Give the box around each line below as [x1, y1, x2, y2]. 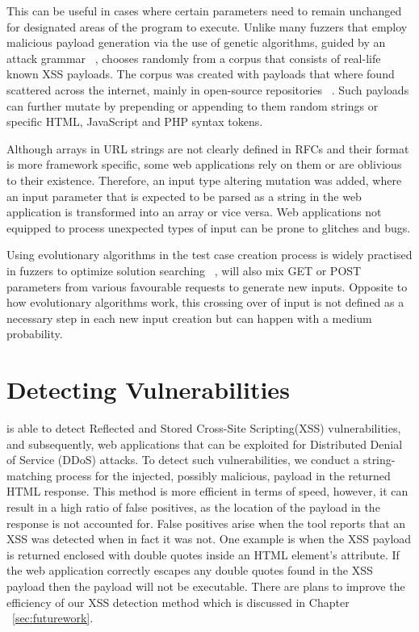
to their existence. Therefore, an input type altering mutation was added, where [6, 171, 402, 188]
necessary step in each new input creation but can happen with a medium [6, 309, 372, 326]
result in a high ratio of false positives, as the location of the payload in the [6, 498, 380, 515]
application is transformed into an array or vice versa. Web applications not [6, 203, 382, 220]
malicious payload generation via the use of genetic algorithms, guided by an [6, 34, 386, 51]
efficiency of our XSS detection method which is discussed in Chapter [6, 593, 350, 610]
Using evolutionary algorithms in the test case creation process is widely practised [6, 246, 413, 263]
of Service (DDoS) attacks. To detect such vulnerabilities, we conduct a [6, 451, 360, 468]
